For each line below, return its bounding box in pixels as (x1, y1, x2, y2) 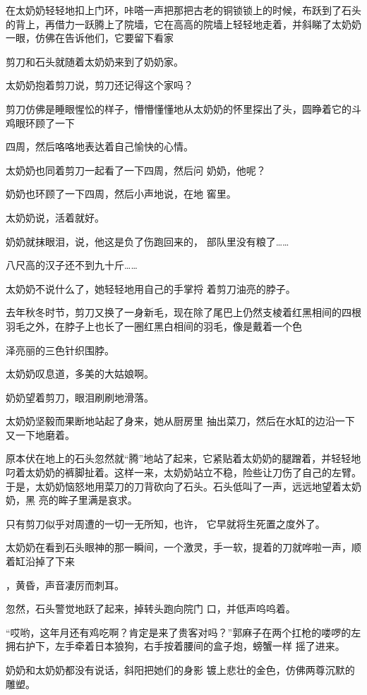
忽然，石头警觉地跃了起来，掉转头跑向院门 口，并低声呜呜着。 (6, 601, 296, 616)
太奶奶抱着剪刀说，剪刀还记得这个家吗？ (6, 78, 193, 92)
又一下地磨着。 (6, 427, 75, 442)
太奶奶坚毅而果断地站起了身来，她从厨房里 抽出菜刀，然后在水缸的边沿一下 (6, 413, 355, 428)
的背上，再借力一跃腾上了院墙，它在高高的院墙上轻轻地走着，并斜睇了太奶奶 (6, 16, 361, 31)
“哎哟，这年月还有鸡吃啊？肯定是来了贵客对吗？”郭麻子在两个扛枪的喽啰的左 (6, 624, 361, 639)
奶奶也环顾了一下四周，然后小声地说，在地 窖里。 (6, 186, 236, 201)
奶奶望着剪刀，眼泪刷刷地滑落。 (6, 389, 154, 404)
